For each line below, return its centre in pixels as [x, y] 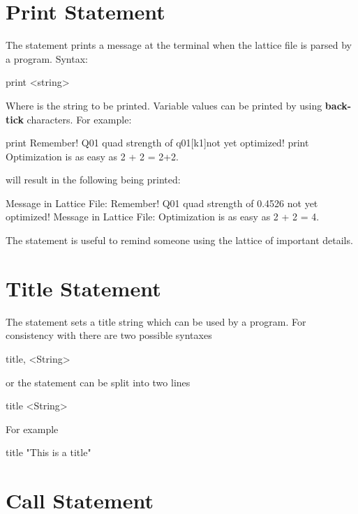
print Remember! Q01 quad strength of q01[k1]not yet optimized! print [157, 143]
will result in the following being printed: [93, 180]
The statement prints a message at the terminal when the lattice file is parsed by [179, 45]
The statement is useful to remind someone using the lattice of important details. [179, 240]
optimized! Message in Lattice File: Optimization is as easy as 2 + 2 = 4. [163, 217]
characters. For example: [79, 119]
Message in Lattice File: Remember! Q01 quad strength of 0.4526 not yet [162, 203]
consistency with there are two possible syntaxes [109, 335]
